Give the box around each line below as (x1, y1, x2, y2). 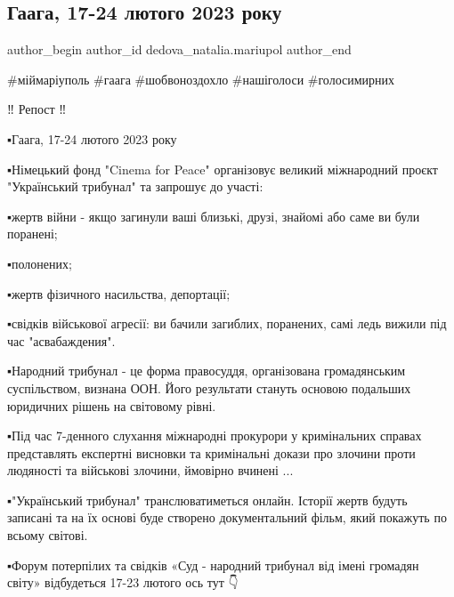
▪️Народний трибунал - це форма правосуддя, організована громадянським (7, 361, 406, 380)
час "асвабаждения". (7, 331, 116, 350)
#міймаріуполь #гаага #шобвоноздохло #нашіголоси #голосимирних (7, 69, 395, 88)
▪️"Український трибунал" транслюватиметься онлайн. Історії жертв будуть (7, 490, 408, 509)
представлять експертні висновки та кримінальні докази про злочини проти (7, 443, 416, 462)
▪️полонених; (7, 254, 72, 272)
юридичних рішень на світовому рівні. (7, 396, 216, 415)
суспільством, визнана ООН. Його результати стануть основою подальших (7, 378, 411, 397)
